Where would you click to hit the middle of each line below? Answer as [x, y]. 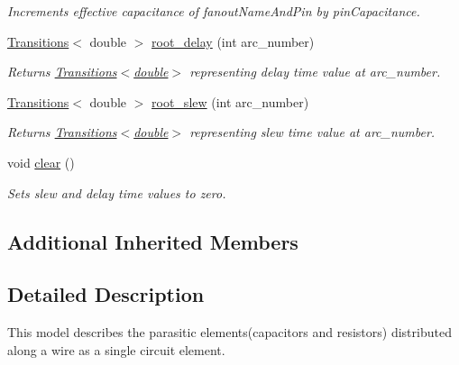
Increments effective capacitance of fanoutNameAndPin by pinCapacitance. [214, 11]
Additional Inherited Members [153, 241]
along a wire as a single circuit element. [116, 349]
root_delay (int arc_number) [233, 41]
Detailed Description [106, 294]
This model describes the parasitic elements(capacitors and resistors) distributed [229, 332]
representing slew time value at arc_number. [312, 132]
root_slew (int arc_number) [230, 101]
